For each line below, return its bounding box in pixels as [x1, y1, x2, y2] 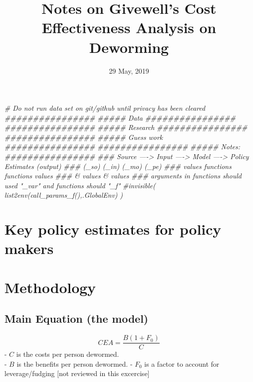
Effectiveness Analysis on [42, 17, 216, 38]
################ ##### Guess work [4, 131, 163, 142]
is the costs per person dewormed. [16, 349, 119, 359]
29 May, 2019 [109, 65, 149, 76]
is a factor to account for [144, 358, 219, 369]
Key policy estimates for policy [4, 219, 221, 239]
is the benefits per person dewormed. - [16, 358, 133, 369]
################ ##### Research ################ [4, 122, 248, 132]
